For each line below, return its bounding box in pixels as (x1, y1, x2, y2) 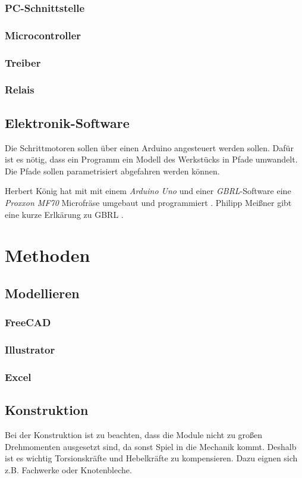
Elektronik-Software (5, 113, 130, 132)
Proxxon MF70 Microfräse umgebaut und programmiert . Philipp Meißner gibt (5, 196, 292, 208)
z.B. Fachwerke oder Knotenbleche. (5, 463, 132, 476)
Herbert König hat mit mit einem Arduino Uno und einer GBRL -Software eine (5, 185, 291, 197)
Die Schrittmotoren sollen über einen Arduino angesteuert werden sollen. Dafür (5, 141, 294, 154)
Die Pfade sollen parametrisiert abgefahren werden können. (5, 164, 220, 177)
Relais (5, 82, 34, 97)
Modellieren (5, 283, 80, 302)
